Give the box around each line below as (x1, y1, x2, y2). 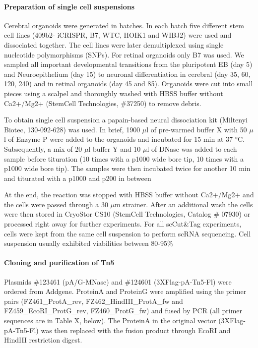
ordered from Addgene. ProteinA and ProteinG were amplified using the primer (4, 286, 247, 296)
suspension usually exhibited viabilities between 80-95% (4, 238, 173, 248)
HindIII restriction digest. (4, 335, 82, 345)
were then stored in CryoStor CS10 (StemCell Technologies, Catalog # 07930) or (4, 209, 251, 219)
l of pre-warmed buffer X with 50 (146, 124, 247, 134)
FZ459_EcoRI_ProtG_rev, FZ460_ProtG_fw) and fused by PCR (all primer (4, 305, 243, 316)
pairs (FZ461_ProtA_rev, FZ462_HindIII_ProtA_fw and (4, 295, 183, 306)
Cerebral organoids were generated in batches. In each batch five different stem (4, 20, 244, 30)
